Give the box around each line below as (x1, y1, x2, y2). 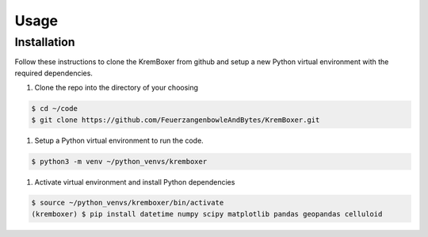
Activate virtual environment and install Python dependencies (34, 177, 235, 186)
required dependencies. (14, 68, 93, 78)
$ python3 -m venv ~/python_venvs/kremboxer (31, 157, 208, 166)
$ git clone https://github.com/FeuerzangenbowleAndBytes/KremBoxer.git (31, 115, 320, 124)
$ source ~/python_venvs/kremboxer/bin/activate (31, 198, 224, 208)
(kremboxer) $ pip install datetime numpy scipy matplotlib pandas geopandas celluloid (31, 209, 383, 218)
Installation (14, 35, 75, 49)
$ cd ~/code (31, 104, 78, 113)
